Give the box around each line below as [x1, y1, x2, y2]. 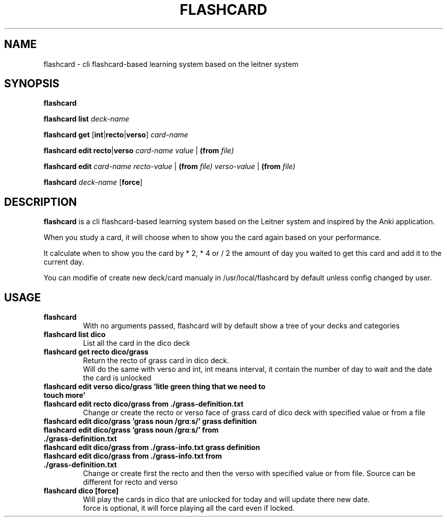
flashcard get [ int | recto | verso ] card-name [43, 130, 188, 139]
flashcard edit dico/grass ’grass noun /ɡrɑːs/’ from [43, 425, 219, 435]
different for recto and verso [83, 478, 178, 487]
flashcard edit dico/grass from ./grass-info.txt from [43, 452, 222, 461]
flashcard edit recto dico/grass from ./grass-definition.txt [43, 399, 244, 409]
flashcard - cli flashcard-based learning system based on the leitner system [43, 59, 299, 68]
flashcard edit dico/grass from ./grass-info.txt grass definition [43, 443, 260, 452]
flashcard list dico [43, 330, 106, 339]
